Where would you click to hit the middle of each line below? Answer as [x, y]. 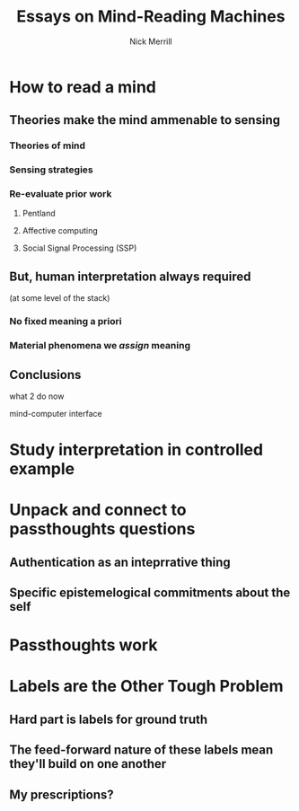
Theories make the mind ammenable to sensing [145, 120]
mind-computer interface [56, 413]
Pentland [39, 214]
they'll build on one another [88, 764]
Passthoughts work [84, 645]
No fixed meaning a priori [66, 322]
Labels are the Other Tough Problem [147, 687]
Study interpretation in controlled [136, 450]
